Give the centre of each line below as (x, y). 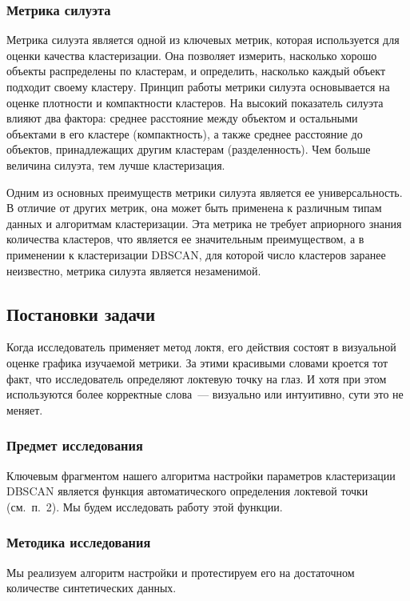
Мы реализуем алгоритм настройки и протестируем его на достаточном (181, 572)
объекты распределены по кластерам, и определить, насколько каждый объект (196, 71)
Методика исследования (79, 542)
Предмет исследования (75, 445)
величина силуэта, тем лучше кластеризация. (116, 164)
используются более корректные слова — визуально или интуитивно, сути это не (205, 394)
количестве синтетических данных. (92, 588)
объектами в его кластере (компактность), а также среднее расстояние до (185, 133)
